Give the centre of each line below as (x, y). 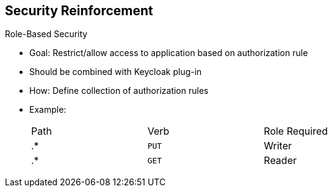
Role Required (296, 131)
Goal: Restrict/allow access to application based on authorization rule (169, 53)
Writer (278, 146)
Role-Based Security (46, 34)
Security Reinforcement (79, 11)
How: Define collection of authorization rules (119, 91)
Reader (280, 161)
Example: (48, 110)
